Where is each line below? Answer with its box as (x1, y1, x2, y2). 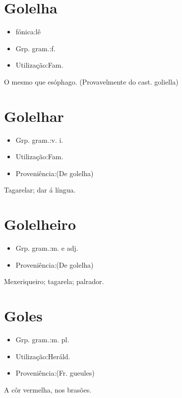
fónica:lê (15, 26, 41, 37)
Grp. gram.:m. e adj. (15, 243, 78, 253)
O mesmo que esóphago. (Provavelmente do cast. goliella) (4, 76, 179, 87)
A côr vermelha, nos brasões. (4, 384, 92, 395)
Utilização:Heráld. (15, 351, 70, 361)
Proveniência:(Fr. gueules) (15, 368, 95, 378)
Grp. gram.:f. (15, 43, 56, 53)
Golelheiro (4, 214, 76, 234)
